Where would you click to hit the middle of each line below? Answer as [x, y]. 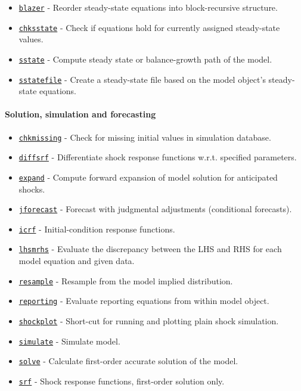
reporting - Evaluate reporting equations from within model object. [144, 301]
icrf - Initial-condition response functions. [97, 229]
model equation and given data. [77, 261]
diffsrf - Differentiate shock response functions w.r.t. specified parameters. [158, 157]
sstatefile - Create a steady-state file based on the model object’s [142, 79]
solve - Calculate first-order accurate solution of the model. [128, 361]
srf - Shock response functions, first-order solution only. [122, 381]
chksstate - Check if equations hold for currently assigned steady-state [149, 27]
